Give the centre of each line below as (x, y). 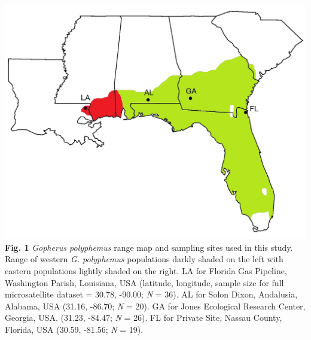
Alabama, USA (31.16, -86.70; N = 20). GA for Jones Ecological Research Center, (155, 306)
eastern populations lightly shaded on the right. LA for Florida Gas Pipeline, (146, 271)
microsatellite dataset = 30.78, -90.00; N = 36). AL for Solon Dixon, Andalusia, (151, 294)
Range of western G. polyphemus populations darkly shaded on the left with (144, 259)
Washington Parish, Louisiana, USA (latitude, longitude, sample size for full (144, 282)
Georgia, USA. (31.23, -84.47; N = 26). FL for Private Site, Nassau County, (144, 318)
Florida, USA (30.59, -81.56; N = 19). (74, 330)
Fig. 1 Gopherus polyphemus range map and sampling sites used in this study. (149, 247)
